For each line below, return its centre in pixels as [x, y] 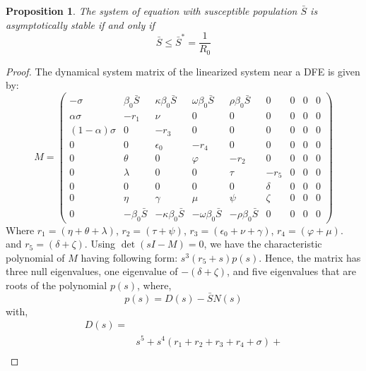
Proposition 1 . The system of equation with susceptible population [152, 11]
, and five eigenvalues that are [291, 271]
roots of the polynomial [57, 285]
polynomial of [35, 257]
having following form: [129, 257]
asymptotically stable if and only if [80, 24]
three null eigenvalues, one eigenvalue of [92, 271]
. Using [100, 244]
